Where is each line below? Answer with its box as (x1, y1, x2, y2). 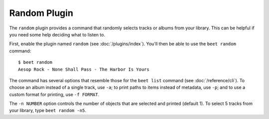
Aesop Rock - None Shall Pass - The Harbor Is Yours (18, 66, 149, 72)
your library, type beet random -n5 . (9, 108, 87, 114)
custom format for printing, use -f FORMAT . (9, 91, 100, 97)
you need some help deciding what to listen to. (9, 31, 106, 37)
